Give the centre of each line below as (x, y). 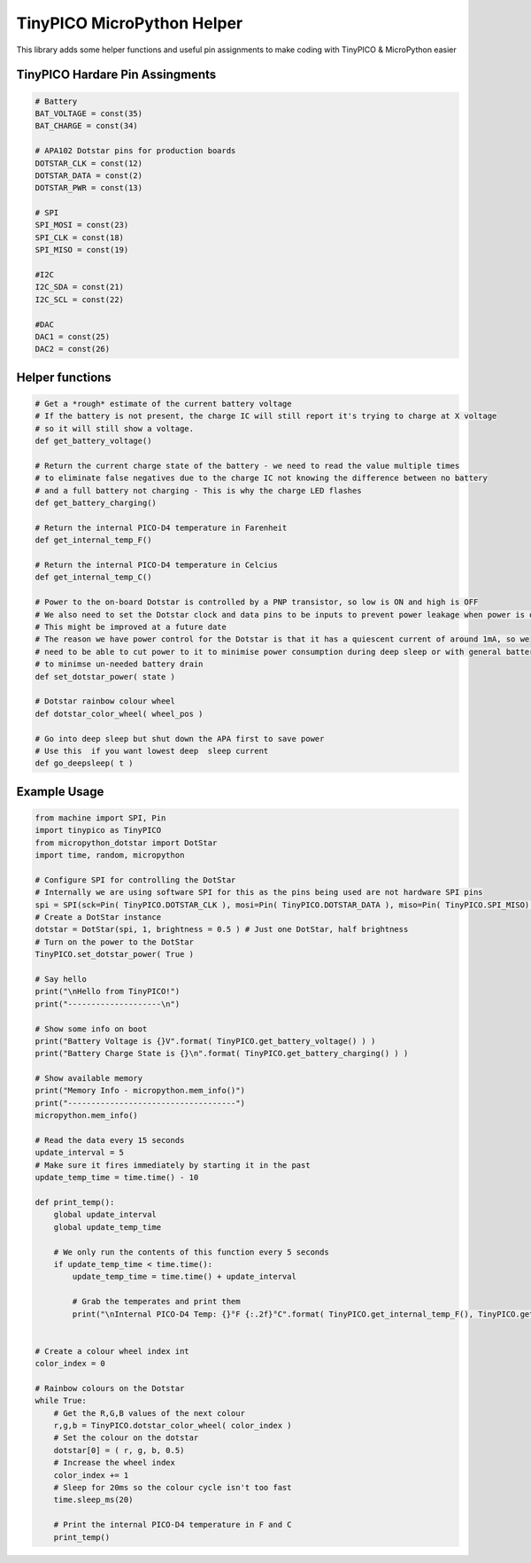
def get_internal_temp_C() (93, 577)
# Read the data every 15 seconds (110, 1140)
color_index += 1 (91, 1475)
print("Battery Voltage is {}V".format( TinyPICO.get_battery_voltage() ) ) (205, 1041)
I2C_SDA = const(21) (79, 287)
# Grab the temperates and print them (156, 1302)
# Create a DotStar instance (98, 917)
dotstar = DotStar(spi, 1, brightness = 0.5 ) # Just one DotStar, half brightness (222, 929)
